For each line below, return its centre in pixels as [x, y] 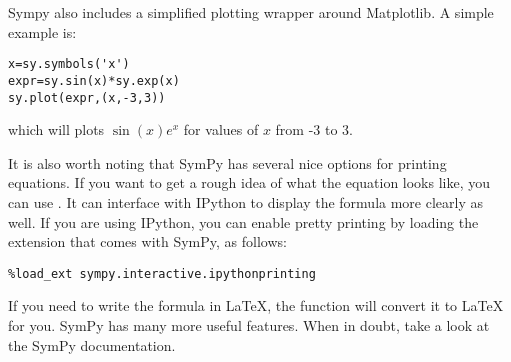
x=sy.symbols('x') [69, 64]
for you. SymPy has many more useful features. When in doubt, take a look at [249, 324]
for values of [221, 129]
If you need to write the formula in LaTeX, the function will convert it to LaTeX [256, 305]
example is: [42, 31]
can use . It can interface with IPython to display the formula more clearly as [246, 201]
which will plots [56, 129]
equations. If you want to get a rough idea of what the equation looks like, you [249, 182]
